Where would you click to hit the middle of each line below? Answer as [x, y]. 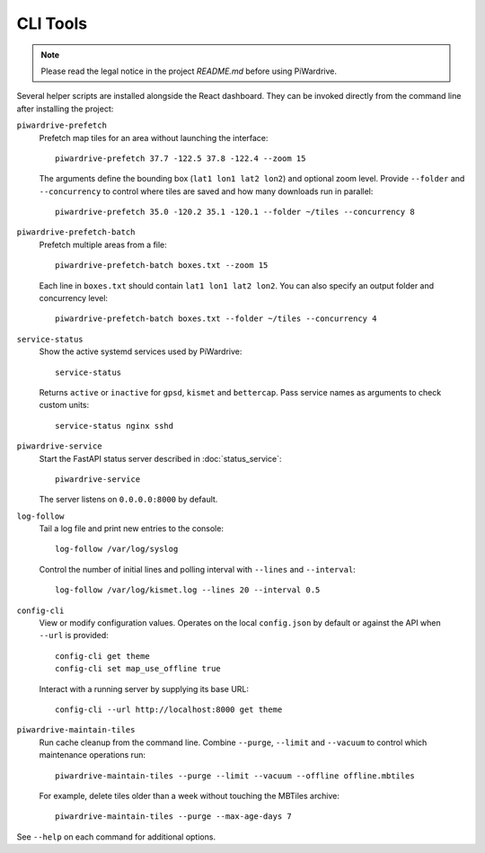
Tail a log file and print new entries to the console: [132, 529]
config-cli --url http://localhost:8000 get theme [169, 710]
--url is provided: [74, 635]
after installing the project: [65, 109]
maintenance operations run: [92, 755]
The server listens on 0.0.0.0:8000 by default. [128, 500]
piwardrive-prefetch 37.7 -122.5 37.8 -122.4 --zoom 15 [181, 158]
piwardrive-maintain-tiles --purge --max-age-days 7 [173, 817]
